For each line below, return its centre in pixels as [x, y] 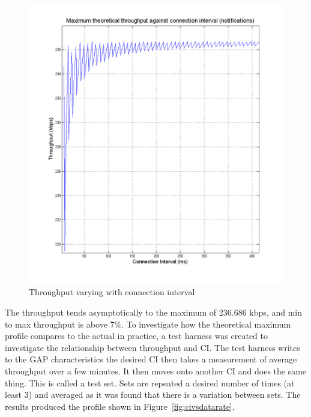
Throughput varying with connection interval [112, 292]
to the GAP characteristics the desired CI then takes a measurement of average [151, 359]
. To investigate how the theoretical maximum [206, 324]
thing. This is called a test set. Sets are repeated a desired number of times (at [150, 382]
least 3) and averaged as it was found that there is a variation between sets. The [153, 394]
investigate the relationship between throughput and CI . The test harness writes [152, 347]
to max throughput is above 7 [60, 324]
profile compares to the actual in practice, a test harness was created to [137, 336]
